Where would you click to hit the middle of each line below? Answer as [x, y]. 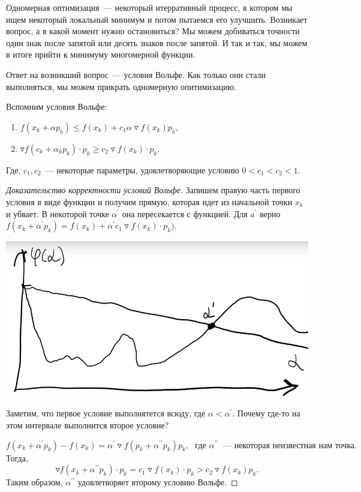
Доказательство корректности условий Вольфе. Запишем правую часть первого [153, 190]
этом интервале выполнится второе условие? [88, 424]
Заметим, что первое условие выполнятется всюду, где [106, 413]
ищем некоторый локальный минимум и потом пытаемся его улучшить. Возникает [157, 19]
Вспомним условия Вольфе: [57, 106]
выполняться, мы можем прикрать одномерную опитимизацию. [121, 86]
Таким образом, [34, 482]
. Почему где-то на [266, 413]
